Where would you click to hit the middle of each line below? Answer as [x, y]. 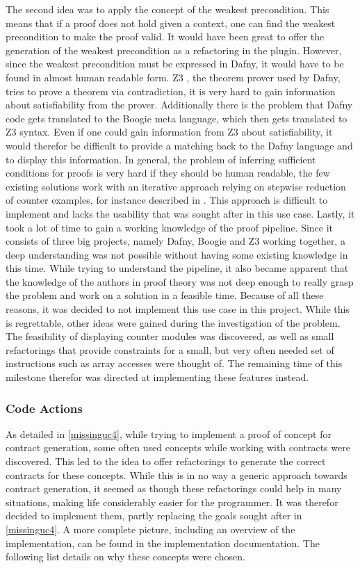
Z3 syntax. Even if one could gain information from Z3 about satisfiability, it [169, 132]
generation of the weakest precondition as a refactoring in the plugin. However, [174, 50]
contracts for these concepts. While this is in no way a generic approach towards [177, 474]
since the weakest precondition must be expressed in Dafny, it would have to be [175, 64]
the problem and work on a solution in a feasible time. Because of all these [165, 295]
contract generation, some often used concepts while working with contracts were [178, 447]
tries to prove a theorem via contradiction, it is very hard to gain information [171, 91]
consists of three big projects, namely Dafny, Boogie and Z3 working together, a [175, 241]
